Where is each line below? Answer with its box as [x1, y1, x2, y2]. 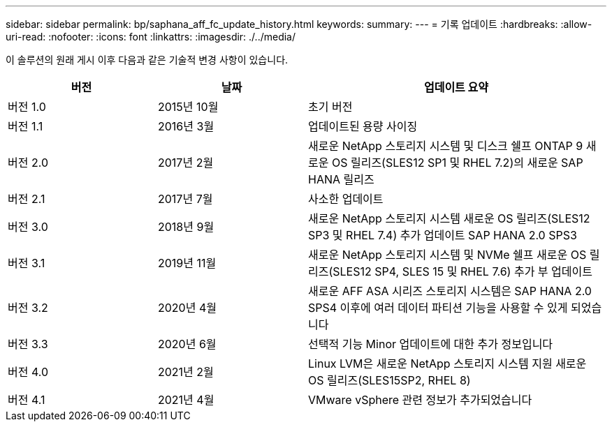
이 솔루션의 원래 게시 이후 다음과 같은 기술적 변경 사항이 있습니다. [6, 54, 289, 66]
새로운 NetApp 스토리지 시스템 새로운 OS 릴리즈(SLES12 [308, 211, 590, 225]
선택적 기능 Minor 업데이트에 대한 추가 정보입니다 [308, 337, 553, 351]
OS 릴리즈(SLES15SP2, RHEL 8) [308, 373, 471, 387]
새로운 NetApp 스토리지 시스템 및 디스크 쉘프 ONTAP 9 [308, 139, 583, 153]
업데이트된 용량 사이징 [308, 119, 418, 133]
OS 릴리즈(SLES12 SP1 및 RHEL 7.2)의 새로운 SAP [331, 156, 583, 170]
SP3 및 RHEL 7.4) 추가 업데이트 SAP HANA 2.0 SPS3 [308, 228, 577, 242]
